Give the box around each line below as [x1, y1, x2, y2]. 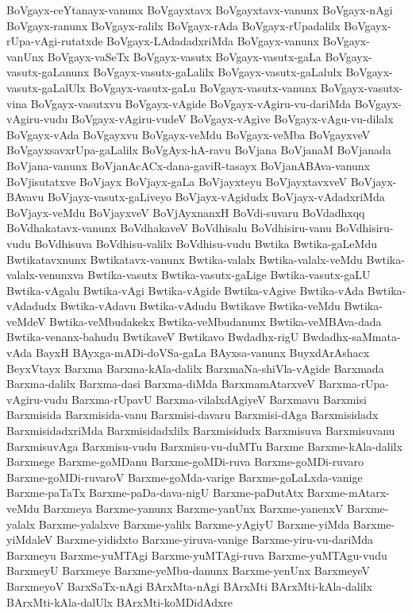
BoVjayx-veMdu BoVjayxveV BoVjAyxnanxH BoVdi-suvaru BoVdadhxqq [6, 204, 365, 220]
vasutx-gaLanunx [6, 64, 90, 80]
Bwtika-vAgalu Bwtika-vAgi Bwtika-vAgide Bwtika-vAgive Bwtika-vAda [6, 281, 364, 298]
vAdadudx [6, 297, 57, 314]
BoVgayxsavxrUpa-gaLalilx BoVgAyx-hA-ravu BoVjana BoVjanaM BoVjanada [6, 142, 391, 158]
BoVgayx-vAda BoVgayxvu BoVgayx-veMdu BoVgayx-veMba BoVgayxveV [6, 126, 371, 142]
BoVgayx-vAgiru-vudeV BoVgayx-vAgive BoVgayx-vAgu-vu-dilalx [71, 111, 394, 127]
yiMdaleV [6, 531, 53, 548]
